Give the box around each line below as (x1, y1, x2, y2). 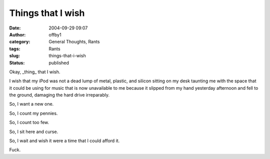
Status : (9, 60, 25, 66)
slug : (9, 53, 20, 59)
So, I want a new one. (9, 101, 54, 107)
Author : (9, 31, 26, 37)
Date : (9, 25, 21, 31)
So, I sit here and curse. (9, 129, 58, 135)
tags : (9, 45, 20, 52)
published (48, 60, 69, 66)
